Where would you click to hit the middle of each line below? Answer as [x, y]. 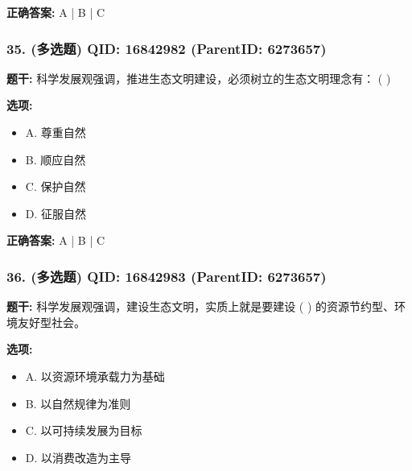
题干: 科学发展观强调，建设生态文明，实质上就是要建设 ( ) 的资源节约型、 [201, 306]
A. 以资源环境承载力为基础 [95, 376]
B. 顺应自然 [56, 159]
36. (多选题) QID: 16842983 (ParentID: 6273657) [167, 276]
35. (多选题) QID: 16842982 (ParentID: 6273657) [167, 48]
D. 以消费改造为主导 [78, 457]
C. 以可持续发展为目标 [84, 430]
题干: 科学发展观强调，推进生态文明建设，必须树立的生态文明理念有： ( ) [199, 78]
